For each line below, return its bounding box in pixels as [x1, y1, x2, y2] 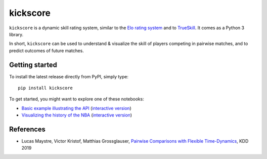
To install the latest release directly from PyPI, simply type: [9, 73, 129, 79]
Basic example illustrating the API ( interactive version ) [21, 105, 132, 111]
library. [9, 31, 24, 37]
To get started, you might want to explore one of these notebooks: [9, 96, 144, 102]
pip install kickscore [18, 85, 73, 91]
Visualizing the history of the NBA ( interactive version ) [21, 112, 132, 118]
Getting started [9, 60, 57, 69]
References [9, 125, 45, 133]
